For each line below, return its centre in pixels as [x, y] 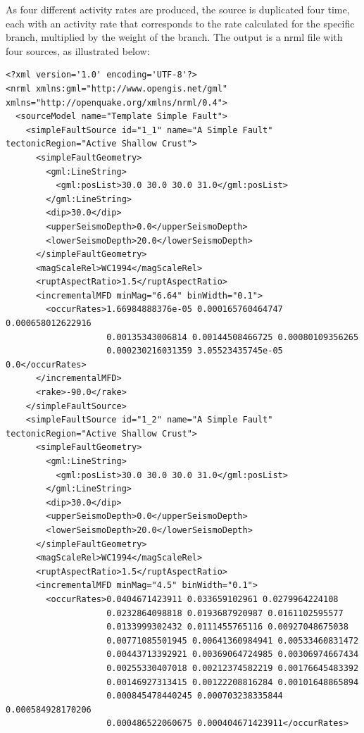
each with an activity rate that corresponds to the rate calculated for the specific [180, 23]
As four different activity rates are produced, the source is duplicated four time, [178, 9]
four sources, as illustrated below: [78, 50]
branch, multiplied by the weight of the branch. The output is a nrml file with [174, 37]
